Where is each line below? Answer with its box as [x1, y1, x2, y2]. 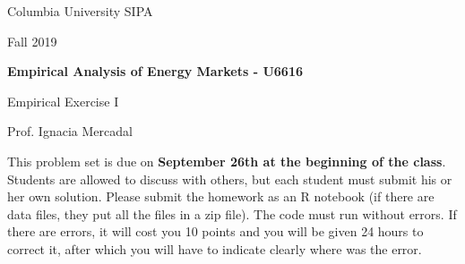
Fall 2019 [7, 31, 57, 50]
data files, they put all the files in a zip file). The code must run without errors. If [7, 204, 457, 223]
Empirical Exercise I [7, 91, 119, 110]
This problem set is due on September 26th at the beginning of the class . [7, 151, 446, 170]
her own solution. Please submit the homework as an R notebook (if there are [7, 187, 435, 206]
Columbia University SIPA [7, 2, 153, 20]
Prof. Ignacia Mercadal [7, 122, 133, 141]
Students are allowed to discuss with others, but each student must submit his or [7, 169, 452, 188]
